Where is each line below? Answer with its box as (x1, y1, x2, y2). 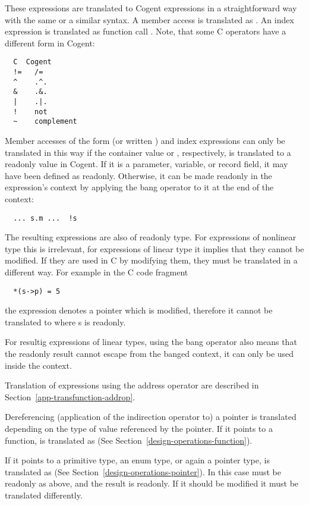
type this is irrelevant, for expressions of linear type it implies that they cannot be (5, 242, 304, 255)
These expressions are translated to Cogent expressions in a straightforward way (5, 2, 297, 14)
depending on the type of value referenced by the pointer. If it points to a (5, 422, 273, 434)
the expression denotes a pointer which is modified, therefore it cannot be (5, 304, 273, 316)
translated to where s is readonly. (5, 315, 126, 328)
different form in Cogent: (5, 36, 95, 49)
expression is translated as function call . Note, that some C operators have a (5, 25, 286, 37)
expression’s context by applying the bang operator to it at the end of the (5, 181, 274, 193)
